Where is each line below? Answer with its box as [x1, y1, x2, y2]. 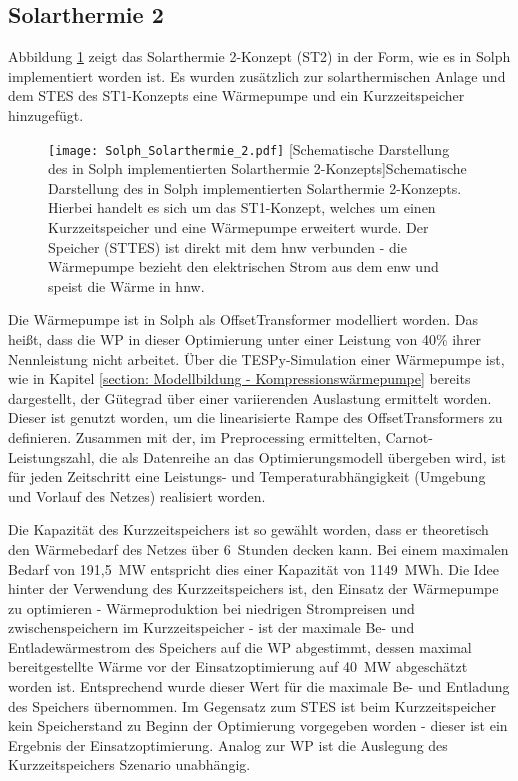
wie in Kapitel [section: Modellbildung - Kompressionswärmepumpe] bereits [8, 368, 471, 389]
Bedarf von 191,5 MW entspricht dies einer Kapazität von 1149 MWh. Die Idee [8, 558, 500, 579]
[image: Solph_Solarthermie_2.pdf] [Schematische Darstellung [48, 138, 450, 159]
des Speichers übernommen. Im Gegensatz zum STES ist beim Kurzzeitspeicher [8, 695, 497, 716]
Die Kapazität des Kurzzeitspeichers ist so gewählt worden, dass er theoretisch [8, 519, 489, 540]
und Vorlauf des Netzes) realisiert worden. [8, 485, 266, 506]
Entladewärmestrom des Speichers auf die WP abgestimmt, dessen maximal [8, 636, 472, 657]
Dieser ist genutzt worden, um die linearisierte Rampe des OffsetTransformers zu [8, 407, 503, 428]
